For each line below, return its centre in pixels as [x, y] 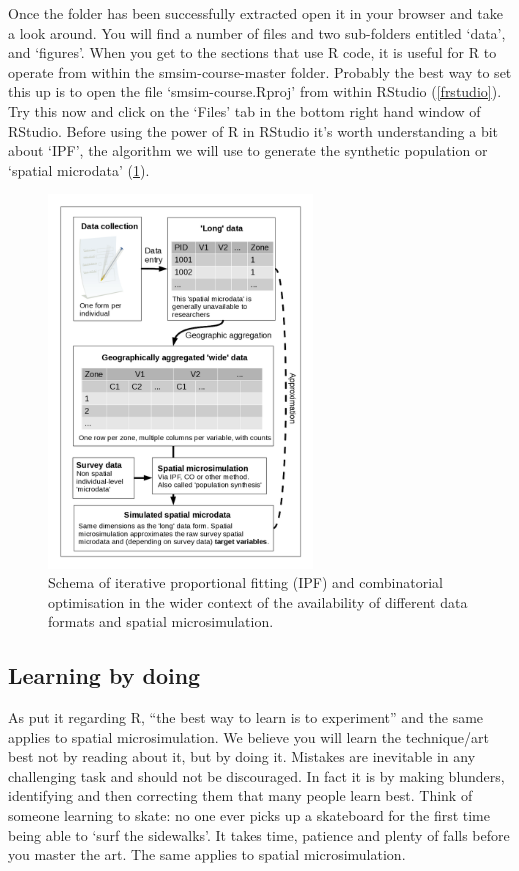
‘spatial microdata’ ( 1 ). [79, 169]
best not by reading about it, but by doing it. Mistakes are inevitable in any [242, 756]
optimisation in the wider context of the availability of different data [258, 601]
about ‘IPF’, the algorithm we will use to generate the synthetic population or [248, 150]
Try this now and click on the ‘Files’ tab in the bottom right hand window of [244, 110]
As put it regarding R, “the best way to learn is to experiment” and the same [246, 717]
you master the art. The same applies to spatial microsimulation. [207, 854]
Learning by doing [104, 675]
